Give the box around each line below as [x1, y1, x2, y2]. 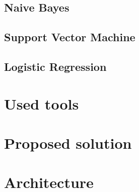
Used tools [4, 93, 79, 114]
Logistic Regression [4, 58, 107, 74]
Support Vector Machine [4, 29, 135, 45]
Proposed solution [4, 132, 132, 153]
